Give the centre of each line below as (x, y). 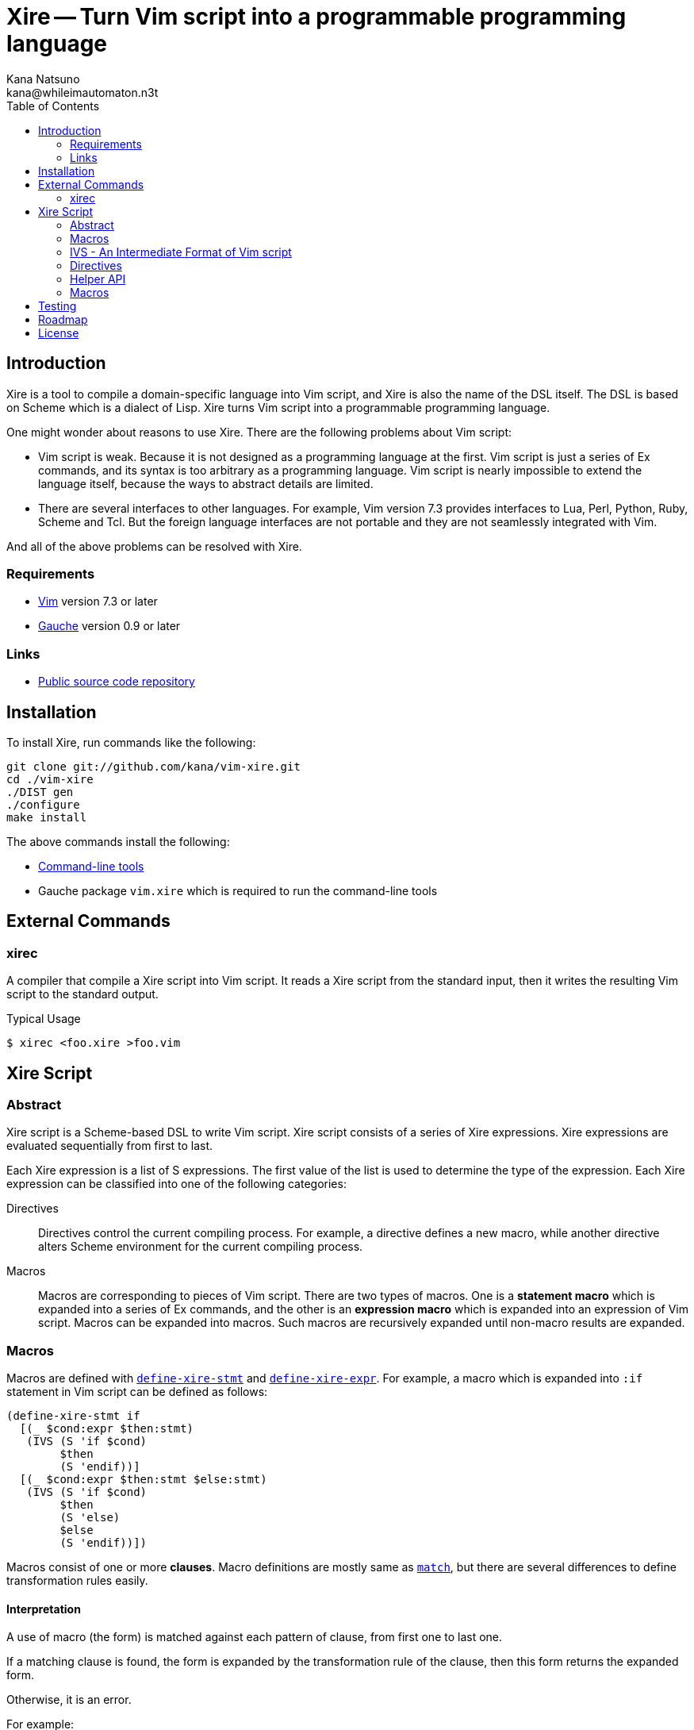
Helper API (98, 279)
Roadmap (63, 319)
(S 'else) (90, 1518)
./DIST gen (40, 792)
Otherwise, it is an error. (69, 1700)
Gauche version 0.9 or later (109, 626)
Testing (58, 306)
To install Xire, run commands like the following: (131, 742)
